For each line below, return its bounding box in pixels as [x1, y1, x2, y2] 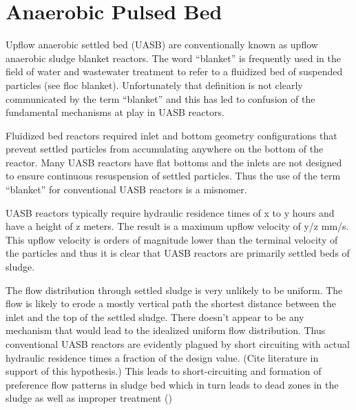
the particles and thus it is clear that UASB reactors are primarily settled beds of [6, 246, 350, 260]
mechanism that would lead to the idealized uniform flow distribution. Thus [6, 323, 326, 338]
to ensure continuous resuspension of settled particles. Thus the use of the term [6, 168, 341, 183]
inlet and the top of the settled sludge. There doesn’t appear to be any [6, 309, 304, 324]
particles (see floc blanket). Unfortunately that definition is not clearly [6, 77, 303, 92]
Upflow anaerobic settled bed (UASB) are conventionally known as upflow [6, 37, 318, 52]
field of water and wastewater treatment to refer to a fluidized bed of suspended [6, 64, 343, 79]
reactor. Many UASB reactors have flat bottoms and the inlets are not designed [6, 155, 342, 169]
